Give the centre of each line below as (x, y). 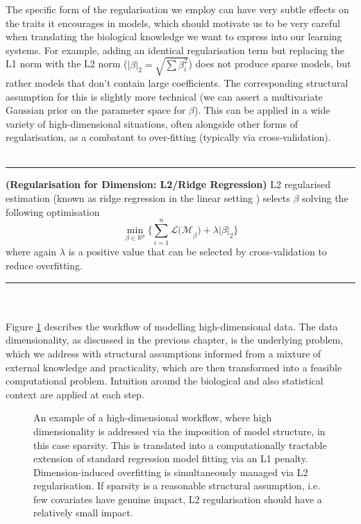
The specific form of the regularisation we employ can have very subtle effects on (177, 9)
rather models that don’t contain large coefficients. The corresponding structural (177, 82)
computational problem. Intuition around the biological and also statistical (165, 381)
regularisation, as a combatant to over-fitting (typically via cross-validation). (168, 137)
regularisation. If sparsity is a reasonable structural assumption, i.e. (177, 485)
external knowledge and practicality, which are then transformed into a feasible (174, 367)
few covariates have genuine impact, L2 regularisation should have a (178, 499)
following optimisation (53, 211)
